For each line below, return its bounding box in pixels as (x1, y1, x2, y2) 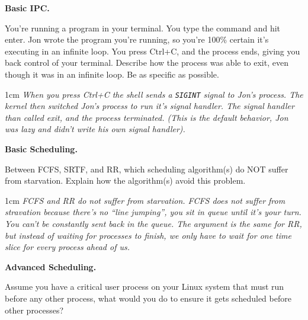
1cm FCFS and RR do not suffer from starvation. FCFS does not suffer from (5, 194, 285, 206)
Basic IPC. (5, 2, 50, 14)
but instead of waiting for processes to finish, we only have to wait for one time (5, 229, 291, 241)
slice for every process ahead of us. (5, 241, 130, 253)
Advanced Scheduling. (5, 260, 97, 273)
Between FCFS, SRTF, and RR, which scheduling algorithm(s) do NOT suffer (5, 162, 288, 175)
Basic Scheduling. (5, 143, 78, 155)
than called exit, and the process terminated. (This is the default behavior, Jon (5, 111, 288, 123)
